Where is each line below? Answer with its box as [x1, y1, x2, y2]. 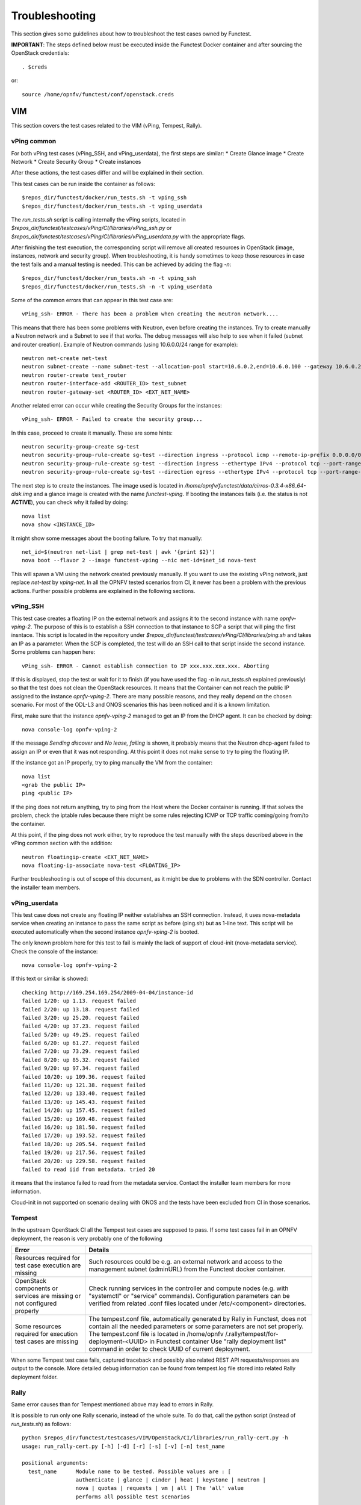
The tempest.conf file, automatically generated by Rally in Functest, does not [88, 1315, 307, 1323]
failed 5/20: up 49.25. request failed [22, 1031, 140, 1038]
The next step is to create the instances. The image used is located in [11, 482, 184, 489]
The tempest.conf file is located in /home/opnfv [88, 1330, 224, 1338]
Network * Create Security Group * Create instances [11, 158, 141, 165]
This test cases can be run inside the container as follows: [11, 180, 156, 187]
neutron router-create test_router [22, 371, 127, 379]
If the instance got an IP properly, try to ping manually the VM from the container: [11, 759, 213, 766]
